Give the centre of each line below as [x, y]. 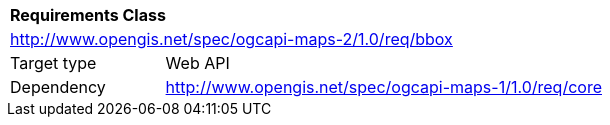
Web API [197, 63]
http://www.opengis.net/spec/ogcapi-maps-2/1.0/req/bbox [231, 39]
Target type [53, 63]
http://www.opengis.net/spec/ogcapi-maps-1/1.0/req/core [383, 87]
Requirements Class [88, 15]
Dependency [58, 87]
